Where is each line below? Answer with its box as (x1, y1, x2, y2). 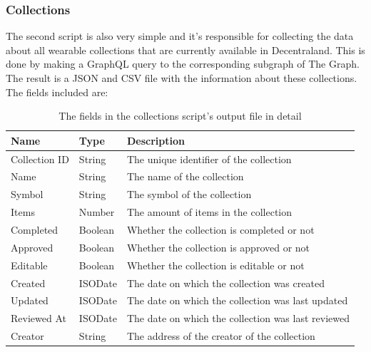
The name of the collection (126, 169, 244, 184)
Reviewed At (11, 311, 66, 326)
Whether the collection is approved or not (126, 239, 310, 254)
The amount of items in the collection (126, 205, 293, 219)
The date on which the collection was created (126, 275, 325, 290)
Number (78, 205, 115, 219)
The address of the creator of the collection (126, 328, 315, 343)
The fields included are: (6, 84, 108, 99)
